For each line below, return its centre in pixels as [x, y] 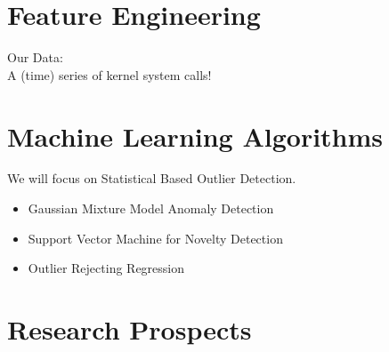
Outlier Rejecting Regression [106, 268]
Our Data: [35, 57]
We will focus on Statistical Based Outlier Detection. [152, 178]
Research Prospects [130, 329]
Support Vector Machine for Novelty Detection [155, 238]
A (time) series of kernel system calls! [109, 74]
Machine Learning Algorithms [195, 136]
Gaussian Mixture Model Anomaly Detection [151, 208]
